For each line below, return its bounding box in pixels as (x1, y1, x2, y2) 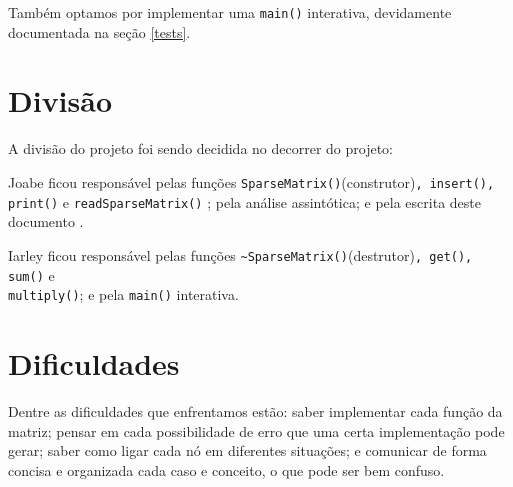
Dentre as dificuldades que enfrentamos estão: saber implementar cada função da (8, 400, 503, 421)
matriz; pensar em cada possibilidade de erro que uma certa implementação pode (8, 420, 505, 441)
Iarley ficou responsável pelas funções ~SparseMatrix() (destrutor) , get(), (8, 244, 473, 265)
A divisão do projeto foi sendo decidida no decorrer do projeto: (8, 138, 393, 159)
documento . (8, 211, 84, 232)
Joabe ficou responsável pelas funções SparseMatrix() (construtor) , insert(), (8, 171, 495, 192)
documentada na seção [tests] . (8, 21, 191, 42)
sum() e (8, 264, 55, 285)
